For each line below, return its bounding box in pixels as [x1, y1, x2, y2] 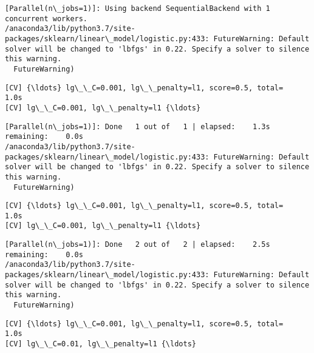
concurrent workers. [5, 14, 88, 23]
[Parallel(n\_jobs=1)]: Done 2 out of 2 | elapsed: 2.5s [5, 240, 270, 249]
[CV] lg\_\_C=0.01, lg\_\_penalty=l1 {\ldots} [5, 340, 196, 349]
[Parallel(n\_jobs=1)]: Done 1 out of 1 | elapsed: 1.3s [5, 122, 270, 131]
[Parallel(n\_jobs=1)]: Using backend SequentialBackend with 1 [5, 4, 270, 13]
